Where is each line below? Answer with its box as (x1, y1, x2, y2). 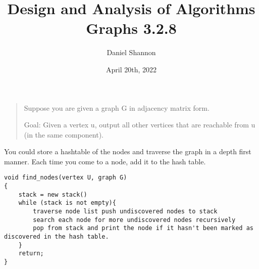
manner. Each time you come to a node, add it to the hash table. (4, 156, 206, 166)
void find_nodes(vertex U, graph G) (4, 174, 127, 182)
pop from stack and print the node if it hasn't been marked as (33, 225, 253, 232)
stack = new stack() (18, 191, 87, 198)
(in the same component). (24, 129, 103, 140)
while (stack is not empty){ (18, 199, 116, 207)
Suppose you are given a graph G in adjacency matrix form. (24, 102, 210, 113)
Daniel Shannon (107, 47, 156, 58)
